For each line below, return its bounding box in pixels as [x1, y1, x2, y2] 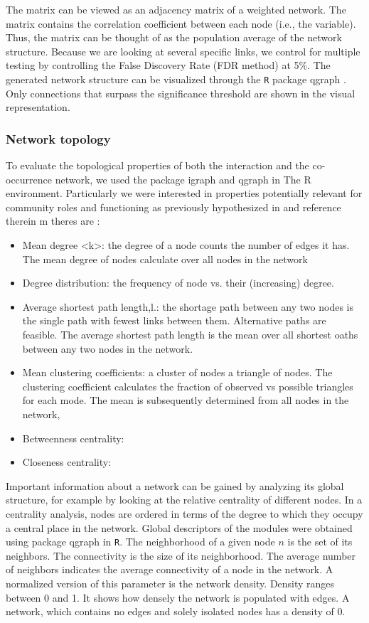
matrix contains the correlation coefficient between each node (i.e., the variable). [6, 16, 356, 31]
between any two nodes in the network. [22, 341, 193, 356]
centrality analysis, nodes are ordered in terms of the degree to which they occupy [6, 506, 363, 521]
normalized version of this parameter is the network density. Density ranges [6, 575, 335, 590]
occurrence [6, 171, 53, 186]
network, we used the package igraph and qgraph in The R [55, 171, 311, 186]
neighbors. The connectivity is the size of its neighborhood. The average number [6, 548, 356, 563]
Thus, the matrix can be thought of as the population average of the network [6, 30, 342, 45]
